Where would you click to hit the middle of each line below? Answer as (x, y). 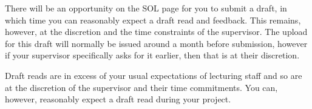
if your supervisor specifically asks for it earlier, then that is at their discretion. (152, 55)
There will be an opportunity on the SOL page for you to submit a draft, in (146, 8)
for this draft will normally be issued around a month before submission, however (156, 43)
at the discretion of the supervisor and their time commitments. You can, (141, 87)
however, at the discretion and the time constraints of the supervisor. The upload (156, 32)
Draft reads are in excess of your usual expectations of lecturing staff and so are (154, 75)
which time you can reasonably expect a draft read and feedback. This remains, (153, 20)
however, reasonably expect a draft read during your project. (118, 99)
